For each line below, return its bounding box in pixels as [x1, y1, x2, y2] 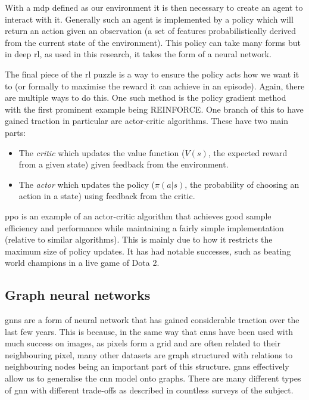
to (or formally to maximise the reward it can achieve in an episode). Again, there [5, 79, 305, 92]
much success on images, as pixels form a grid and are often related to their [5, 337, 280, 349]
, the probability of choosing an [185, 178, 299, 190]
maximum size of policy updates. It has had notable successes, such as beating [5, 244, 291, 257]
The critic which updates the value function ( [18, 146, 185, 159]
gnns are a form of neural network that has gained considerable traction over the [5, 314, 299, 326]
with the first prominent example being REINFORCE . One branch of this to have [5, 103, 304, 115]
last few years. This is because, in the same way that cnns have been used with [5, 325, 293, 337]
